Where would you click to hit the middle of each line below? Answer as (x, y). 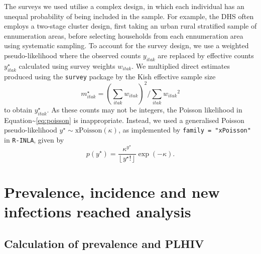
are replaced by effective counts (206, 55)
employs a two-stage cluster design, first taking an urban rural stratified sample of (130, 26)
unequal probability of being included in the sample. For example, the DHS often (129, 16)
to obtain (18, 109)
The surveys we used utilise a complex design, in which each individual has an (124, 6)
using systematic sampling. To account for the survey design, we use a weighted (126, 45)
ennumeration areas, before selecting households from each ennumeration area (124, 35)
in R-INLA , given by (34, 139)
